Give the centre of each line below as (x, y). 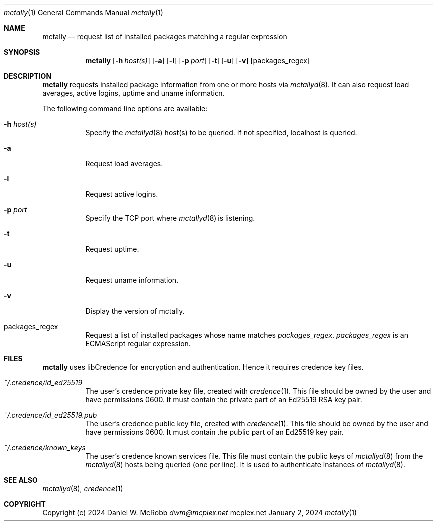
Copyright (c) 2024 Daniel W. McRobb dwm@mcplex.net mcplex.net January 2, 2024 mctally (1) (200, 512)
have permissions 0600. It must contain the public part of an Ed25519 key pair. (215, 432)
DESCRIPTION (28, 76)
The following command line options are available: (125, 108)
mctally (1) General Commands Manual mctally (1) (84, 13)
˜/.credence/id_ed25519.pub (51, 415)
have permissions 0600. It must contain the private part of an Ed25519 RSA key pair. (224, 400)
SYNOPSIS (22, 52)
